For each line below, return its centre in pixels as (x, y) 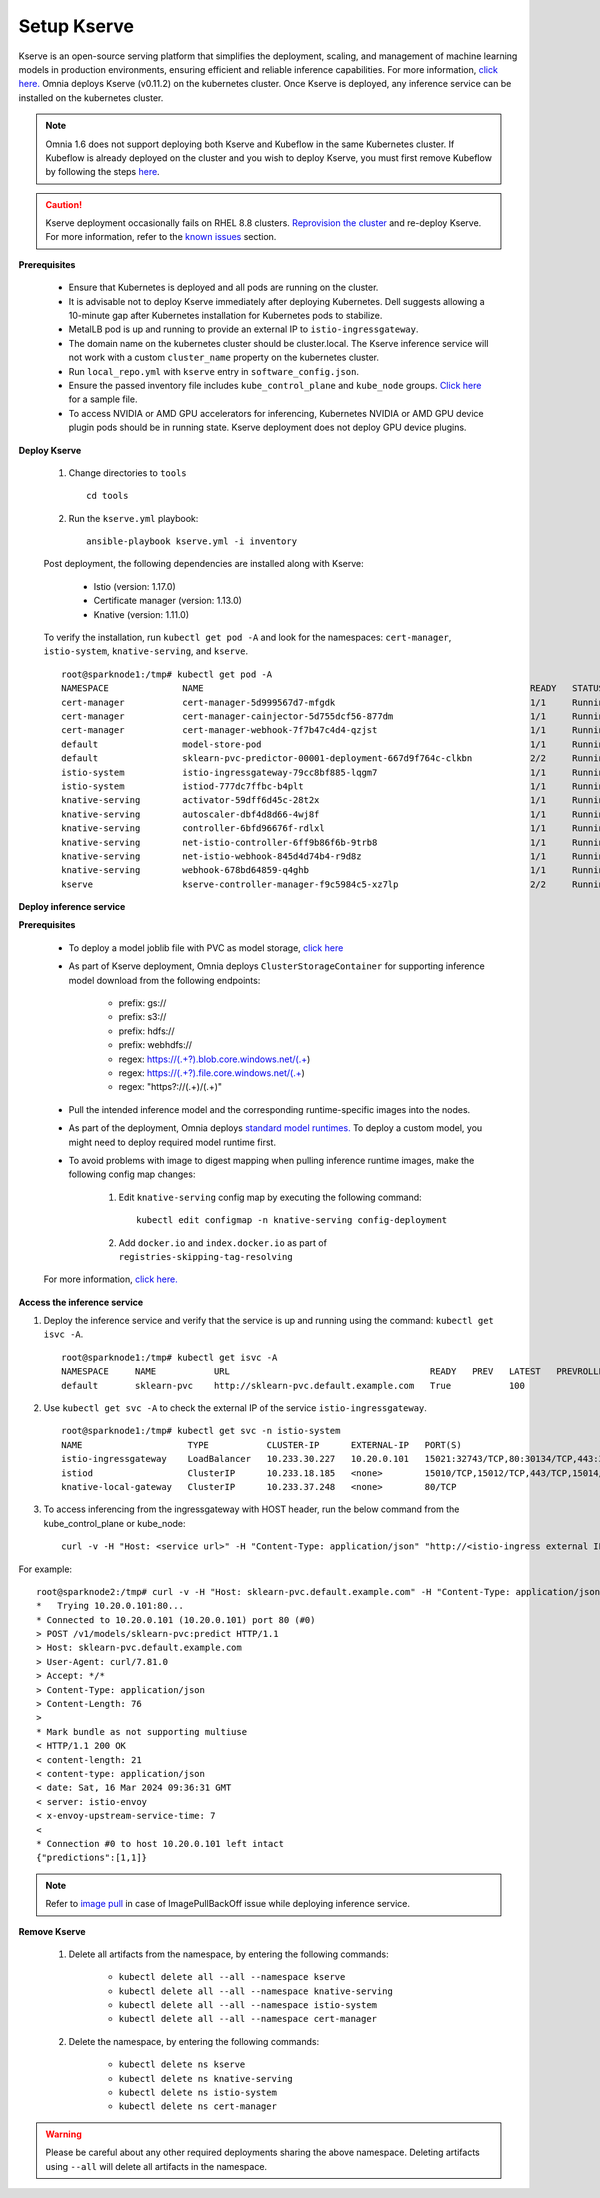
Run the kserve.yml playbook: (133, 518)
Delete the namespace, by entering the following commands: (194, 2041)
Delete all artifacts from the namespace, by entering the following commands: (228, 1954)
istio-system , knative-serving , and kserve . (146, 651)
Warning (63, 2134)
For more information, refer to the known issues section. (161, 237)
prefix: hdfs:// (146, 1031)
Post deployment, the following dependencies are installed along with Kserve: (203, 564)
